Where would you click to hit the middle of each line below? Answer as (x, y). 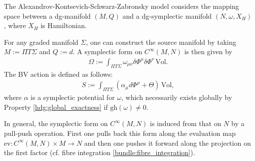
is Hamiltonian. (64, 25)
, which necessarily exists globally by (177, 97)
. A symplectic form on (108, 51)
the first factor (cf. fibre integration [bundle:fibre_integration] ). (100, 152)
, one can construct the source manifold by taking (161, 42)
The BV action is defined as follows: (58, 74)
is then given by (208, 51)
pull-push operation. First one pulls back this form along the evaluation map (120, 133)
